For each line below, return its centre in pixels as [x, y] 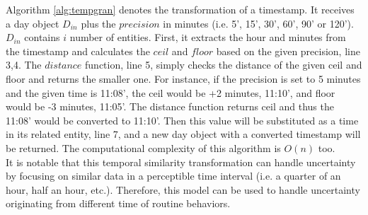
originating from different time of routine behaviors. [118, 203]
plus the [98, 23]
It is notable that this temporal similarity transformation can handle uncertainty [181, 162]
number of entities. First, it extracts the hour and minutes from [208, 37]
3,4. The [24, 65]
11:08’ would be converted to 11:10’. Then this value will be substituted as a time [182, 120]
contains [42, 37]
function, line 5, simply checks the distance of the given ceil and [224, 65]
